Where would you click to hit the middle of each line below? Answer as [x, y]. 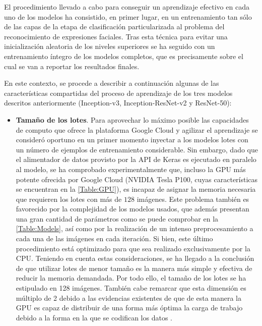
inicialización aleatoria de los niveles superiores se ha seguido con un [110, 46]
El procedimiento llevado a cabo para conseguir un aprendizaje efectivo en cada [127, 7]
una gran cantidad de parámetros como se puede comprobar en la [117, 218]
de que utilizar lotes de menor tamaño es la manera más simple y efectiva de [134, 268]
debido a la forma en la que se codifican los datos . [94, 317]
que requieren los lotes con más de [69, 199]
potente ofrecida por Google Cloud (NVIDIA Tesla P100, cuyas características [137, 179]
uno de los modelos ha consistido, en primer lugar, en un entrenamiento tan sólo [128, 16]
